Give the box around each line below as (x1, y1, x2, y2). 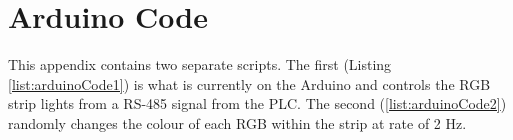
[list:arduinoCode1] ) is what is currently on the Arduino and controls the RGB (8, 73, 491, 94)
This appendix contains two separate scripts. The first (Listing (8, 54, 392, 75)
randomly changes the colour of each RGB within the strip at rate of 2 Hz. (8, 112, 467, 133)
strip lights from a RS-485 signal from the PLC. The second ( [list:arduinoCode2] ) (8, 93, 507, 114)
